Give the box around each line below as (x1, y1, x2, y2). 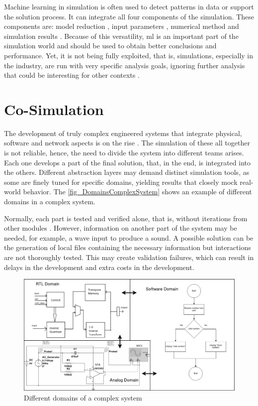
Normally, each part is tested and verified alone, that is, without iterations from (4, 213, 248, 223)
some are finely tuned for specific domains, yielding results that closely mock (4, 176, 238, 187)
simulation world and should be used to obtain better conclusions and (4, 40, 217, 51)
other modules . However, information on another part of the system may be (4, 223, 237, 233)
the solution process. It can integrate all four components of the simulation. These (4, 11, 255, 21)
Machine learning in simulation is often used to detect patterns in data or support (4, 1, 254, 11)
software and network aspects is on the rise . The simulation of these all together (4, 137, 250, 148)
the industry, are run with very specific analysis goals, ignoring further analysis (4, 60, 245, 70)
